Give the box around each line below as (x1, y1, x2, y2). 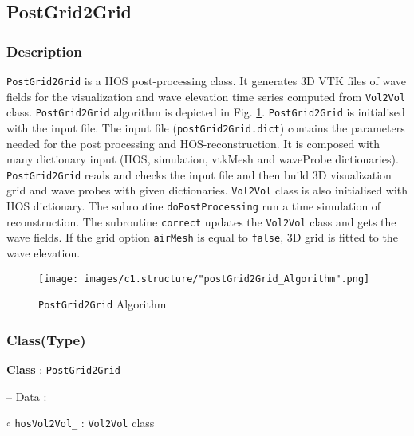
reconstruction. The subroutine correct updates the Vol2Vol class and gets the (6, 213, 396, 230)
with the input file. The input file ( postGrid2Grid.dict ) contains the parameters (6, 119, 405, 136)
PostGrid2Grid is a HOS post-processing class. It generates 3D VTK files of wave (6, 73, 407, 88)
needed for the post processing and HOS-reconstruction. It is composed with (6, 135, 380, 151)
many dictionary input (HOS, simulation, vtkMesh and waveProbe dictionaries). (6, 151, 399, 167)
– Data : (6, 387, 47, 404)
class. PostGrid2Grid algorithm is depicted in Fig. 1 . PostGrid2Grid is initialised (6, 104, 405, 120)
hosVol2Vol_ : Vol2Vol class (14, 414, 155, 431)
